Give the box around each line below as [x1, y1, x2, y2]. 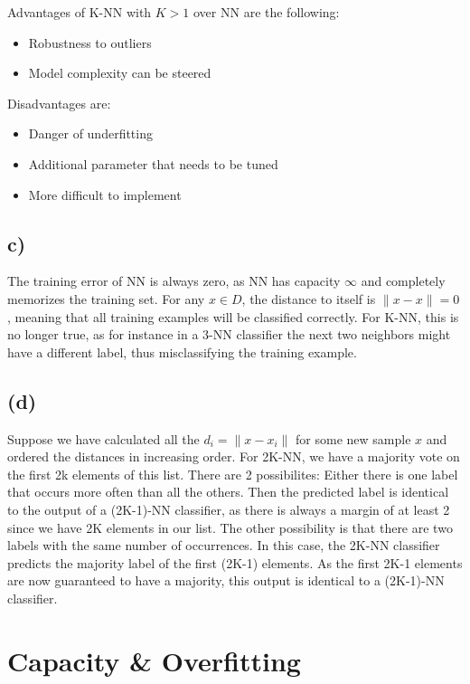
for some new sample [296, 429, 411, 448]
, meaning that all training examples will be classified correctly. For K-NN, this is [7, 307, 459, 326]
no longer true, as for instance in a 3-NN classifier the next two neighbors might [7, 325, 451, 344]
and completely [361, 271, 446, 290]
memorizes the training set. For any [7, 289, 205, 308]
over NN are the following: [193, 3, 340, 21]
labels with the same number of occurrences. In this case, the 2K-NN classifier [7, 536, 440, 555]
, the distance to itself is [241, 289, 376, 308]
